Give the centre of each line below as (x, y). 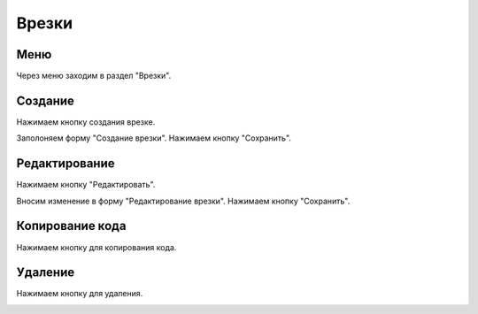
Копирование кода (71, 226)
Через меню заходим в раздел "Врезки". (94, 76)
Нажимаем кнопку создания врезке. (86, 122)
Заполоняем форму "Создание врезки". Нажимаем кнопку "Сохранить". (154, 138)
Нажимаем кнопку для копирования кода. (96, 247)
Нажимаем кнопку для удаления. (80, 294)
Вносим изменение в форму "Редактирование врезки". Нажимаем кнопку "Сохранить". (183, 201)
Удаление (46, 273)
